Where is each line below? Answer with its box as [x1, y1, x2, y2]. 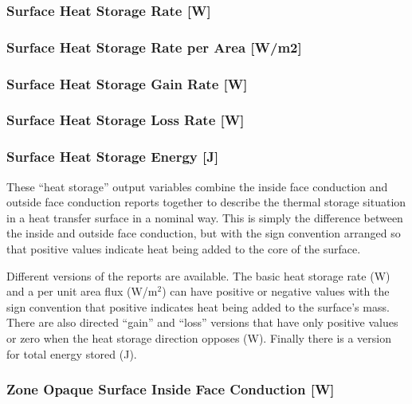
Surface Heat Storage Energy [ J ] [6, 147, 219, 167]
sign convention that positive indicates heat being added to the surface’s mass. [6, 298, 390, 315]
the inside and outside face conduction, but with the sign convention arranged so [6, 225, 401, 241]
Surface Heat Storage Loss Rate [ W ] [6, 110, 245, 130]
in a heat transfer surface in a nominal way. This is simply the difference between [6, 209, 403, 226]
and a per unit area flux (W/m [6, 283, 158, 300]
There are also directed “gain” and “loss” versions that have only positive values [6, 314, 398, 331]
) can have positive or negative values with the [162, 283, 390, 300]
